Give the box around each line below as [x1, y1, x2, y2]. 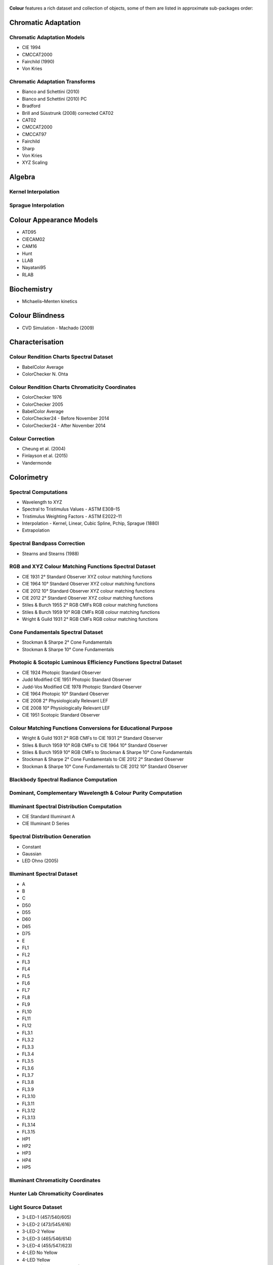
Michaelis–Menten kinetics [22, 298, 78, 304]
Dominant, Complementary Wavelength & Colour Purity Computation [9, 789, 182, 796]
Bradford [22, 103, 40, 109]
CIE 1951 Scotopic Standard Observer [22, 712, 100, 718]
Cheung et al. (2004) [22, 445, 66, 451]
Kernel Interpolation [9, 188, 60, 195]
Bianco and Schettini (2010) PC [22, 96, 87, 102]
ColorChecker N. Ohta [22, 371, 68, 377]
